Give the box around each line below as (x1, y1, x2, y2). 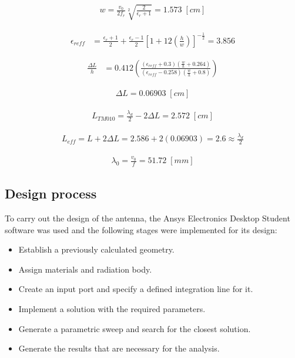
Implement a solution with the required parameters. (18, 303, 206, 315)
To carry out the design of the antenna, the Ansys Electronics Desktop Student (5, 212, 290, 224)
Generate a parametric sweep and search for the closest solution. (18, 322, 251, 334)
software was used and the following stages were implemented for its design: (5, 223, 277, 236)
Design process (5, 184, 97, 203)
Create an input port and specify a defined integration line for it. (18, 283, 253, 295)
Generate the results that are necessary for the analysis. (18, 342, 220, 354)
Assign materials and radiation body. (18, 263, 152, 275)
